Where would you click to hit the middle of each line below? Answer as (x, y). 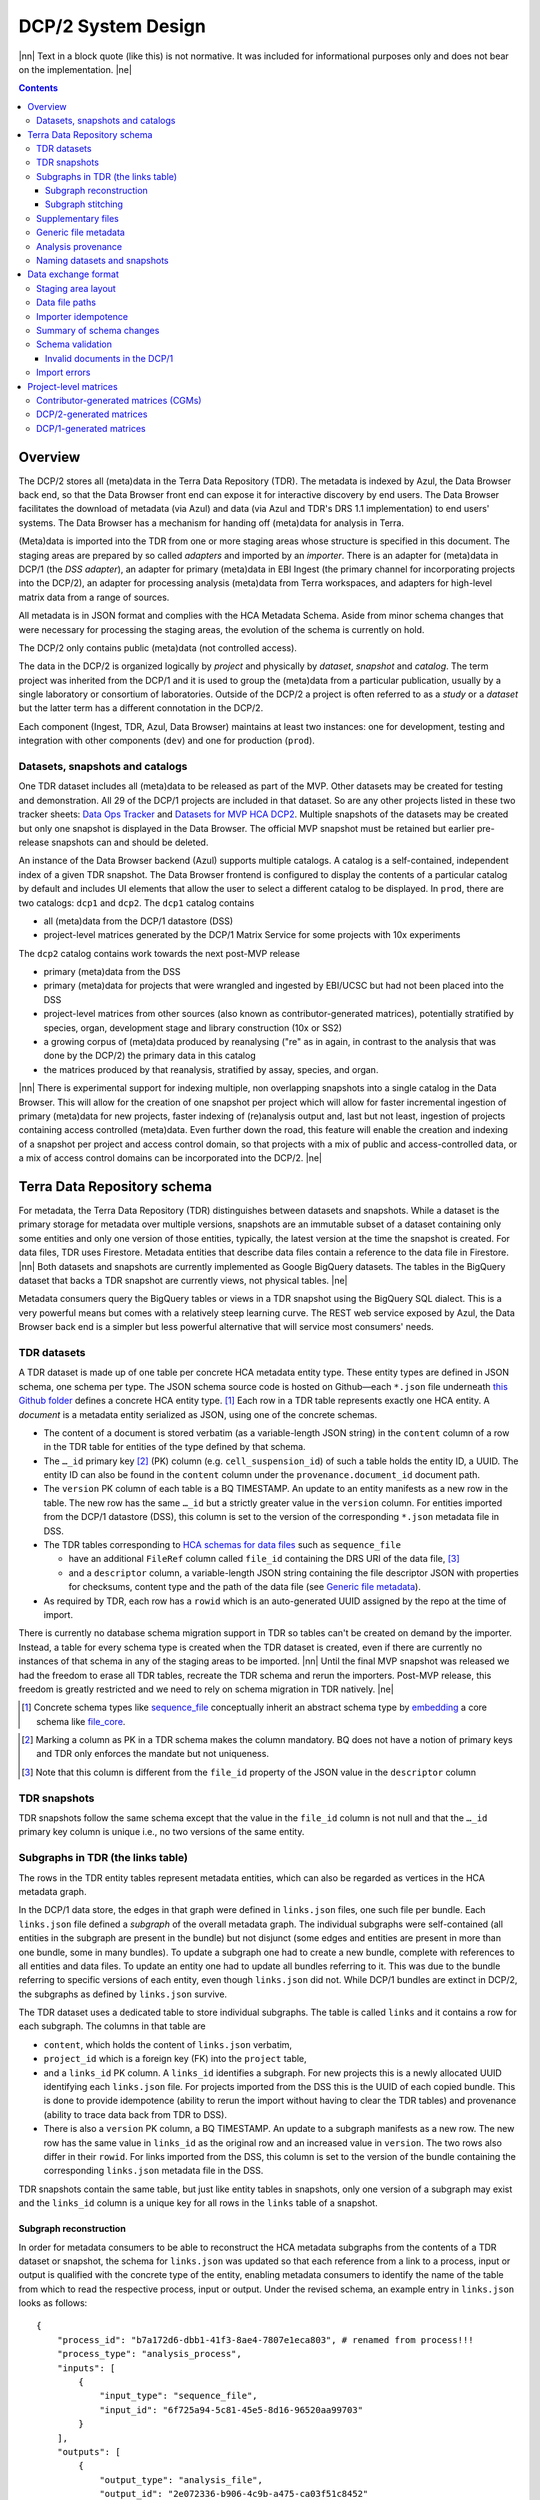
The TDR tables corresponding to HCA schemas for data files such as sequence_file (222, 1545)
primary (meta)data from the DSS (112, 972)
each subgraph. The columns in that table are (112, 2026)
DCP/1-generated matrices (91, 428)
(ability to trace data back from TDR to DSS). (135, 2114)
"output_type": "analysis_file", (181, 2479)
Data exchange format (73, 274)
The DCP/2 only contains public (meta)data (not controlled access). (157, 647)
